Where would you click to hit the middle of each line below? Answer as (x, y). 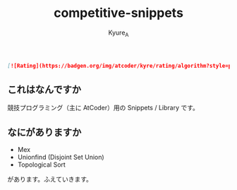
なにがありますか (44, 132)
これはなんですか (44, 89)
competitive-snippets (119, 13)
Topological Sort (41, 165)
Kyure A (119, 33)
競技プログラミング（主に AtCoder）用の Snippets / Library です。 (103, 108)
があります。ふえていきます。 (50, 179)
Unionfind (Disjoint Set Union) (61, 158)
